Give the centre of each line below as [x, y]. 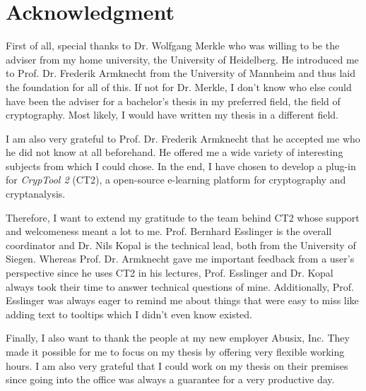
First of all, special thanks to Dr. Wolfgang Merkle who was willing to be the [173, 46]
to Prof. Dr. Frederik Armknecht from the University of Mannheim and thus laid [181, 73]
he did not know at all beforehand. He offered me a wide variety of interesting [175, 152]
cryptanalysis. [36, 194]
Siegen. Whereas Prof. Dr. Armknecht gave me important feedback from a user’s [180, 259]
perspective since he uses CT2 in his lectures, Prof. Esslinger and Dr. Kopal [170, 273]
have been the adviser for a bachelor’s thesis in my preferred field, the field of [173, 101]
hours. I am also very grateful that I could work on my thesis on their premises [177, 365]
